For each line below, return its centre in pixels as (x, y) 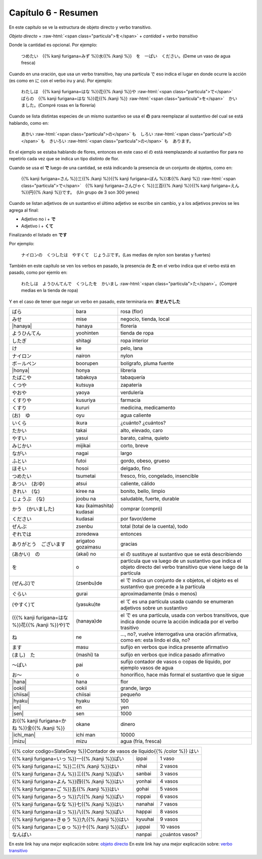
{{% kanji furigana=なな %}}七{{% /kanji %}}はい (68, 805)
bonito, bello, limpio (143, 491)
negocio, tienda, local (145, 319)
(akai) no (86, 554)
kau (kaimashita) (95, 506)
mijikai (83, 446)
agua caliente (136, 415)
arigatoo (85, 541)
